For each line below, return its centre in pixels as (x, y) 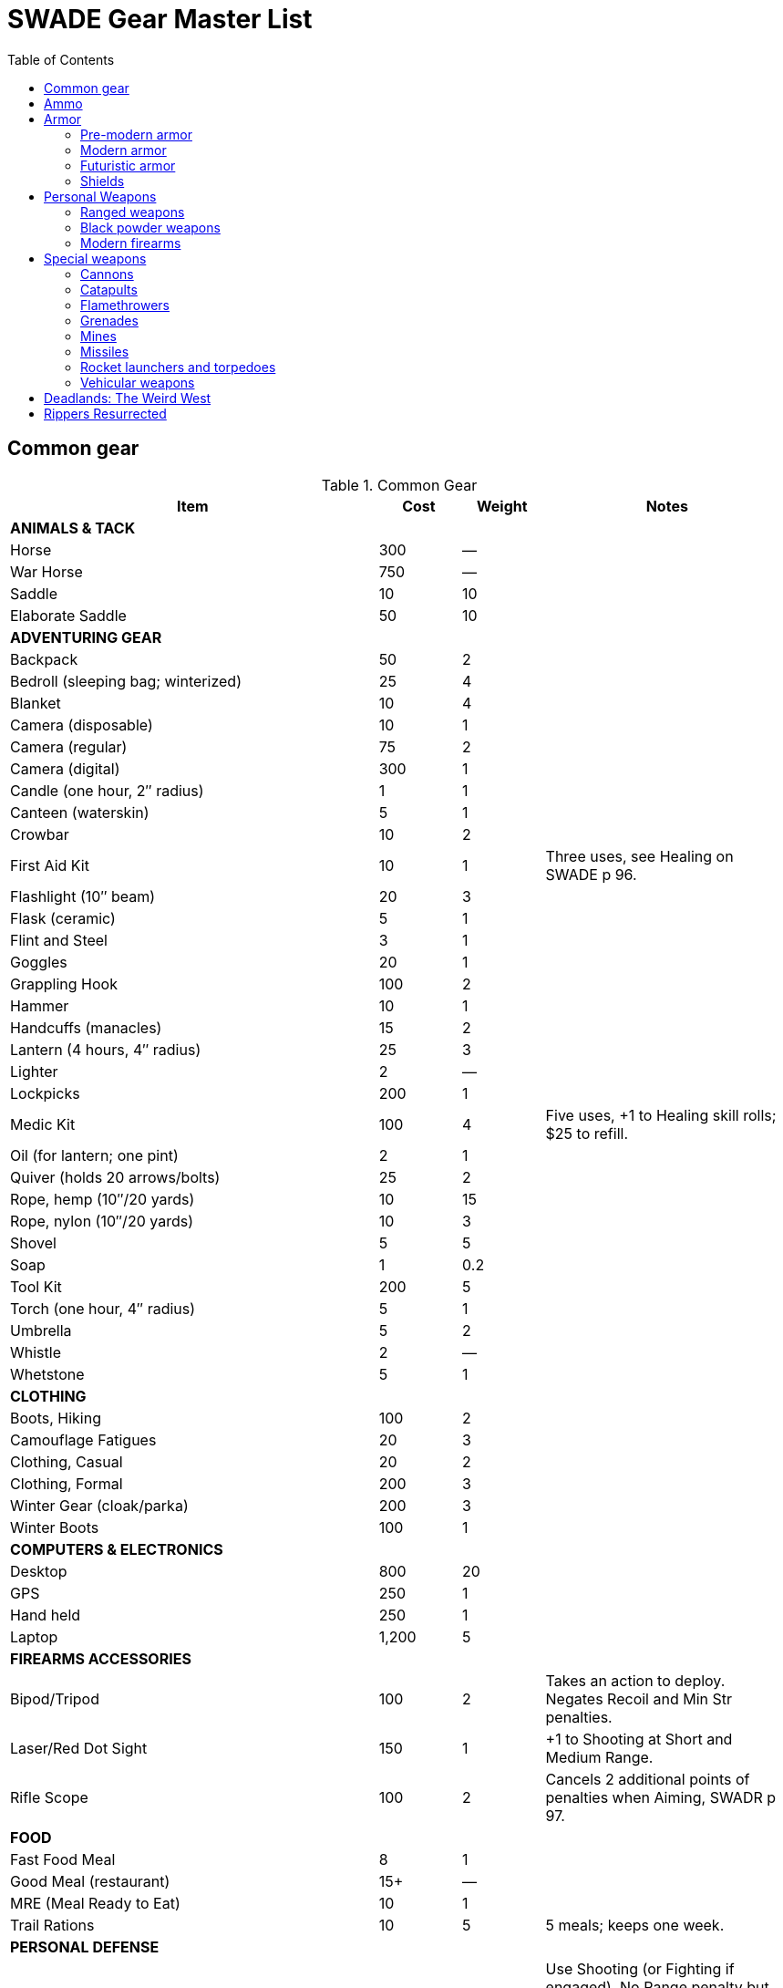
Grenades (109, 320)
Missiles (105, 351)
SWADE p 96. (591, 874)
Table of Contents (61, 59)
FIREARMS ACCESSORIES (101, 1658)
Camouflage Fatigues (83, 1439)
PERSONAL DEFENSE (85, 1947)
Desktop (39, 1571)
